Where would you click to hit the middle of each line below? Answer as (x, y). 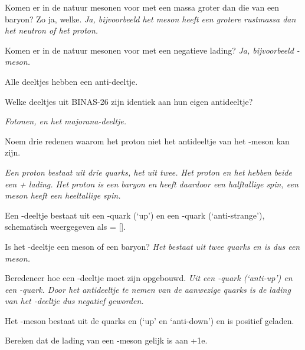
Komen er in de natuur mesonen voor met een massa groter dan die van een (142, 7)
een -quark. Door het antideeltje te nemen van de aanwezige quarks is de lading (148, 289)
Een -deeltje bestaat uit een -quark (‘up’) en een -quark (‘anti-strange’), (135, 215)
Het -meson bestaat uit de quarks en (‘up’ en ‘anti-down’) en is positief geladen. (150, 320)
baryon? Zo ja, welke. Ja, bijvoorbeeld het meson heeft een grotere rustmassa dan (150, 19)
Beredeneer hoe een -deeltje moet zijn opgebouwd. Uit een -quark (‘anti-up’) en (149, 278)
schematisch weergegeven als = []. (65, 227)
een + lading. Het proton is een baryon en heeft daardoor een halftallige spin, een (152, 184)
